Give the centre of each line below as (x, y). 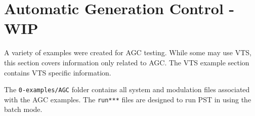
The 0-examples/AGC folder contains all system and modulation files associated (127, 89)
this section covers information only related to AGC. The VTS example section (127, 62)
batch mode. (23, 109)
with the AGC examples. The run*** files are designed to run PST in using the (128, 99)
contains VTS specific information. (58, 72)
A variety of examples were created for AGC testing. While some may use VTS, (128, 52)
